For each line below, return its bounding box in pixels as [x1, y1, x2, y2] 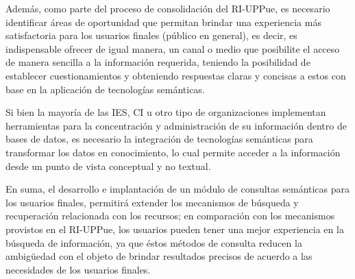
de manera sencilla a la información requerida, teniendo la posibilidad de [5, 55, 310, 69]
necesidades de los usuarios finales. [5, 262, 151, 276]
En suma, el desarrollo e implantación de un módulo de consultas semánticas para [5, 182, 350, 196]
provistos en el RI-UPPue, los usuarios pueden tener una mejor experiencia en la [5, 221, 344, 236]
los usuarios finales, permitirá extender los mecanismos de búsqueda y [5, 195, 299, 209]
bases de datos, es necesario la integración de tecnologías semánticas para [5, 132, 313, 146]
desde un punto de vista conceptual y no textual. [5, 158, 211, 173]
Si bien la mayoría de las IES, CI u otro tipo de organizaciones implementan [5, 105, 326, 119]
